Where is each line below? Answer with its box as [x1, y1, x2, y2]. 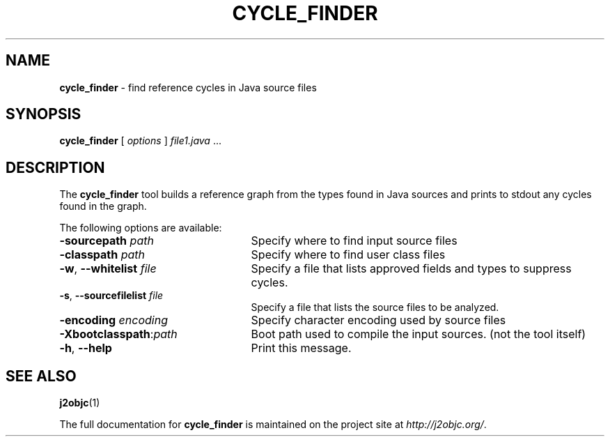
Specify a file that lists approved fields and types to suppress [251, 261, 572, 276]
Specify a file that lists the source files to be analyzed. [251, 301, 499, 314]
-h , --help [59, 341, 112, 356]
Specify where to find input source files [251, 234, 458, 248]
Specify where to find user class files [251, 247, 446, 262]
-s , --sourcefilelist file [59, 289, 164, 302]
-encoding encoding [59, 313, 168, 328]
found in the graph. [59, 200, 147, 213]
